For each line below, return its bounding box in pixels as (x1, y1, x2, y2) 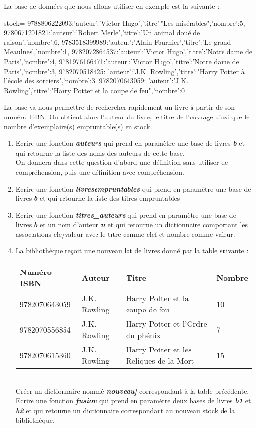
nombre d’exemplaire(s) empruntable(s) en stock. (4, 121, 152, 131)
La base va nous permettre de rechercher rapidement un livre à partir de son (4, 102, 235, 112)
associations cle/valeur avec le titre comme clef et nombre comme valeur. (15, 229, 235, 239)
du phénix (126, 329, 160, 341)
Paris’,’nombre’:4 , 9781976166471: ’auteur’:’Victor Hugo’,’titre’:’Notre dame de (4, 56, 239, 66)
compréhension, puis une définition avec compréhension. (15, 166, 184, 177)
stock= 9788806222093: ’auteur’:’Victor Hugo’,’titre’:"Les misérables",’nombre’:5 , (4, 17, 245, 28)
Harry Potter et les (126, 344, 192, 355)
